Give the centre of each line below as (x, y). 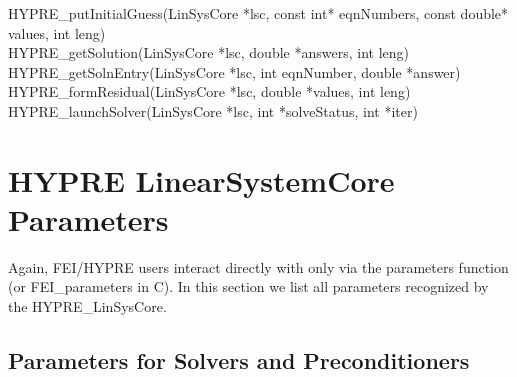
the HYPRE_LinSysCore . (87, 306)
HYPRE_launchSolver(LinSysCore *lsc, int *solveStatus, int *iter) (213, 110)
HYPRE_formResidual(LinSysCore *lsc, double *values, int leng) (209, 91)
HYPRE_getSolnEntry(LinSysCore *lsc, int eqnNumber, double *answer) (234, 71)
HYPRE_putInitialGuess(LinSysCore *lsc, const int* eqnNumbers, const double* (258, 13)
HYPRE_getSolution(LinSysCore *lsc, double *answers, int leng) (208, 52)
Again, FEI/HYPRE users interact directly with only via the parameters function (258, 266)
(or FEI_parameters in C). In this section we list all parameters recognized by (248, 286)
